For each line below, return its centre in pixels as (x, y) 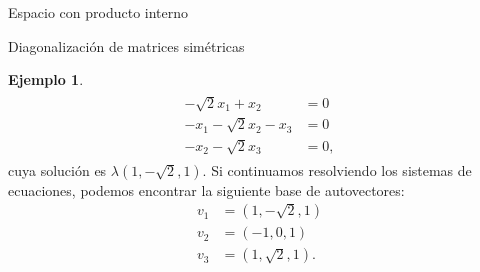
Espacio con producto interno (98, 12)
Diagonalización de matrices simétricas (126, 45)
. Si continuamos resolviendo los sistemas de (337, 169)
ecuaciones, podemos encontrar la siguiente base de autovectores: (206, 189)
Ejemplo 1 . (46, 79)
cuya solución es (57, 169)
